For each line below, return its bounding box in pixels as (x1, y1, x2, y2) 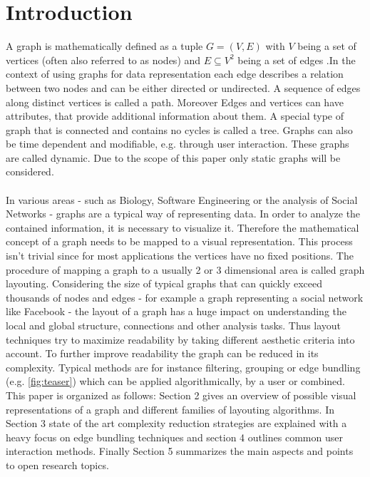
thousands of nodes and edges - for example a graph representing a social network (6, 289, 364, 304)
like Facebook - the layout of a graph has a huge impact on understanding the (6, 304, 347, 319)
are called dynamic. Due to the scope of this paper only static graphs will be (6, 150, 341, 165)
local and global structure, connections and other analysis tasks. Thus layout (6, 318, 341, 332)
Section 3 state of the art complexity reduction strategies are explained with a (6, 416, 347, 431)
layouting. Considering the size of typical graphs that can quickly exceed (6, 276, 323, 291)
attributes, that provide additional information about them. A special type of (6, 108, 344, 123)
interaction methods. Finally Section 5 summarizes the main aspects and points (6, 443, 354, 458)
